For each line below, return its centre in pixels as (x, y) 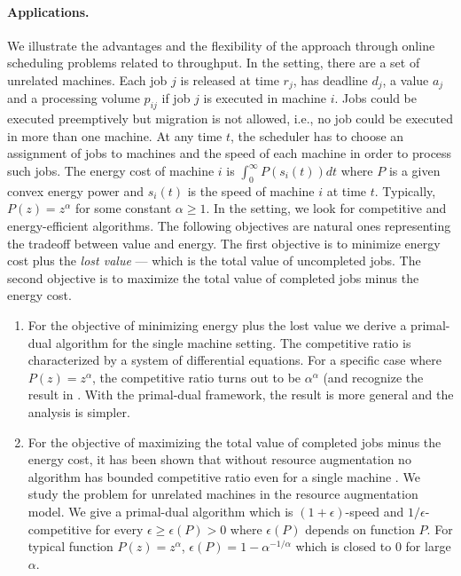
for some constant (123, 208)
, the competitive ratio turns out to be (197, 377)
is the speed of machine (251, 190)
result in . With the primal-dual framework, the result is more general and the (241, 395)
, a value (406, 79)
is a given (414, 171)
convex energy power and (76, 190)
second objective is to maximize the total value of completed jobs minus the (213, 277)
